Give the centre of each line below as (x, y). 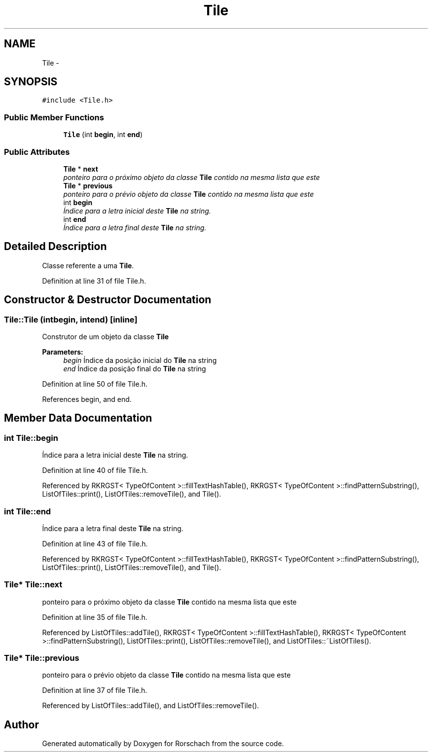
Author (21, 724)
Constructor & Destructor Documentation (108, 300)
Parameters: (63, 352)
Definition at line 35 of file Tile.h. (95, 617)
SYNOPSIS (31, 82)
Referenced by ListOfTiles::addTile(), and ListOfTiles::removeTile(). (151, 706)
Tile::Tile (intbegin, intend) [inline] (71, 319)
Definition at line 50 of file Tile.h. (95, 384)
